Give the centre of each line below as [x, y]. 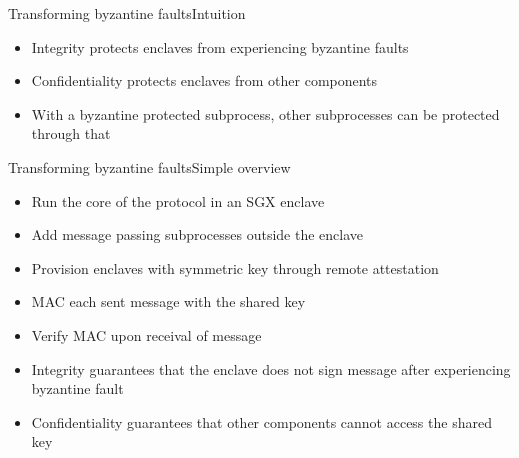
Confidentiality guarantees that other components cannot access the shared [261, 421]
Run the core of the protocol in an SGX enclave [178, 200]
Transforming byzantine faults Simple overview [149, 166]
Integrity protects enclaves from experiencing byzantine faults [220, 46]
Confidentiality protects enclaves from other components [204, 80]
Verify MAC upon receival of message [146, 334]
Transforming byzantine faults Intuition [127, 13]
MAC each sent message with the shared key [168, 301]
